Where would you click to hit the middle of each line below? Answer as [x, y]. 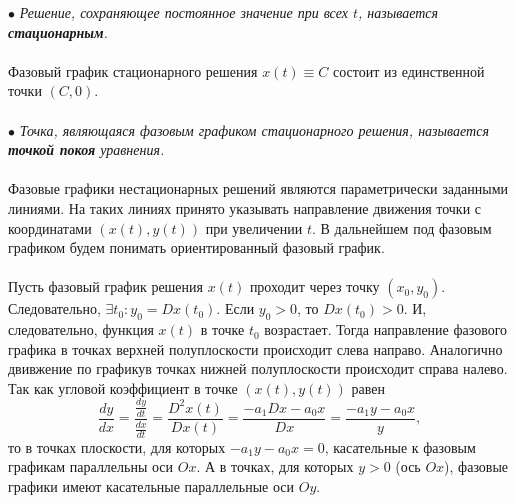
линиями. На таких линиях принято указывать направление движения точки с [245, 207]
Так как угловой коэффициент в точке [123, 387]
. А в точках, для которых [275, 466]
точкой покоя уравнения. [86, 149]
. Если [235, 308]
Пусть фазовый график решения [106, 286]
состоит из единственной [409, 70]
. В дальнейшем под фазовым [402, 227]
